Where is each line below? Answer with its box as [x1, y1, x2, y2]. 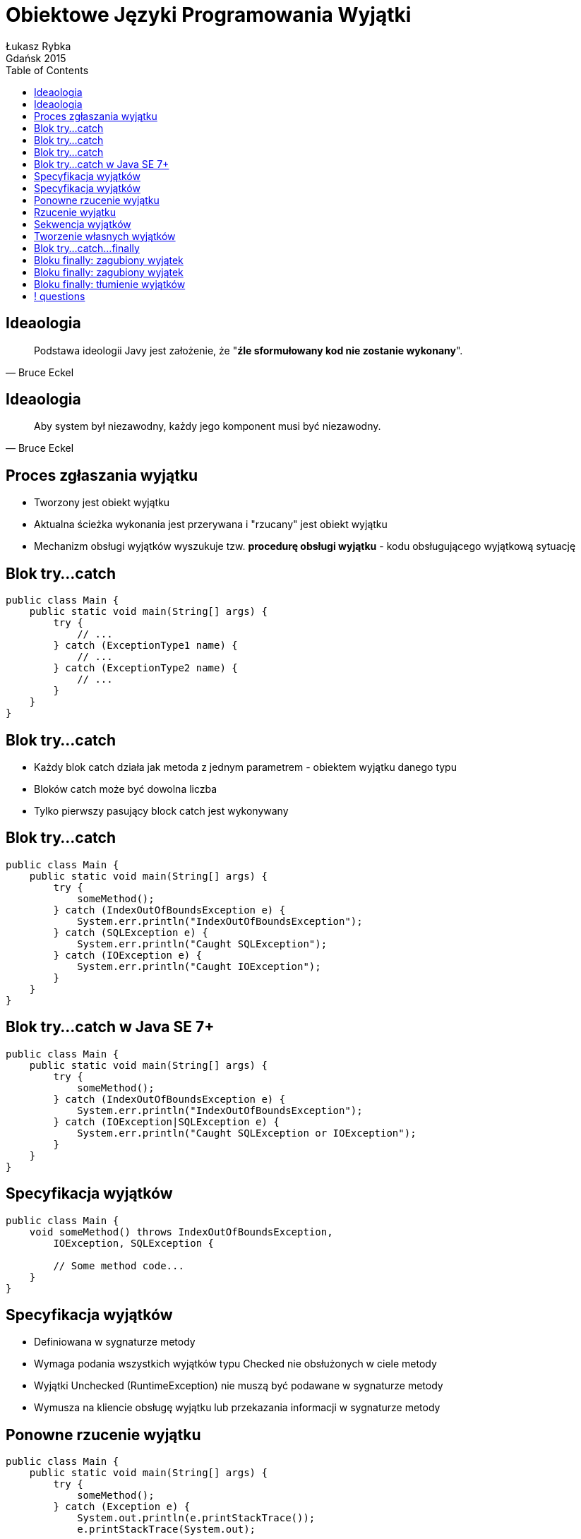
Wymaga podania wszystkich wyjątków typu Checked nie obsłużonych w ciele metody [34, 1358, 437, 1370]
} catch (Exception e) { [53, 1501, 191, 1513]
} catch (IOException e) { [53, 949, 203, 961]
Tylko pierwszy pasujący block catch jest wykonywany [34, 804, 289, 817]
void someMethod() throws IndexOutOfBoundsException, [29, 1226, 333, 1238]
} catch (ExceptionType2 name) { [53, 662, 238, 674]
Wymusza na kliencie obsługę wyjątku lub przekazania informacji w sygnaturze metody [34, 1401, 441, 1414]
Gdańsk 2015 [6, 52, 66, 64]
